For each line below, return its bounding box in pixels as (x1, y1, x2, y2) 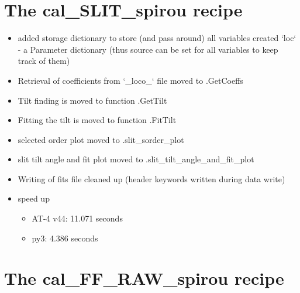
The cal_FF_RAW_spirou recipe (4, 266, 284, 290)
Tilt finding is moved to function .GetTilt (18, 94, 167, 106)
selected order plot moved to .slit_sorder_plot (18, 133, 184, 145)
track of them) (18, 54, 70, 67)
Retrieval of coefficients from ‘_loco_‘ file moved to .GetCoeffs (18, 74, 243, 86)
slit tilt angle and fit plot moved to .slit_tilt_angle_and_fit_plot (18, 153, 254, 165)
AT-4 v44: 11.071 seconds (32, 212, 123, 224)
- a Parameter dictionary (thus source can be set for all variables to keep (18, 43, 278, 55)
